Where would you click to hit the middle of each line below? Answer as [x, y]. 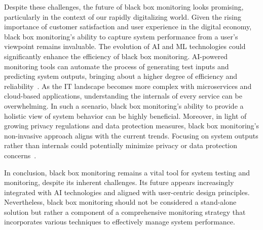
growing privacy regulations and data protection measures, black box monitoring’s [132, 126]
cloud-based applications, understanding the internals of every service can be [123, 96]
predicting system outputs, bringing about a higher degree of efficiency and [121, 76]
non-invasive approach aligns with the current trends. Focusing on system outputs [131, 135]
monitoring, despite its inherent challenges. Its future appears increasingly [119, 182]
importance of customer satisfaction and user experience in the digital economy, [128, 27]
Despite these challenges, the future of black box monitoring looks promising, [124, 7]
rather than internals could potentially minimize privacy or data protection [121, 145]
